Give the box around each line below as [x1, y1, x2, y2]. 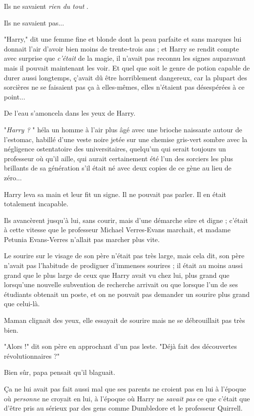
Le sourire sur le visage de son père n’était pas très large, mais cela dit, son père [4, 250, 245, 261]
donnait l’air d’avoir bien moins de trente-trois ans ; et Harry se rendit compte [4, 43, 239, 53]
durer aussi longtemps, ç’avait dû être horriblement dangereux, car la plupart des [4, 72, 247, 82]
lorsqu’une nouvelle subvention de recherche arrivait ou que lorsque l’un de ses [4, 279, 238, 290]
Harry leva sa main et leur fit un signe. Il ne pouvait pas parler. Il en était [4, 189, 227, 199]
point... [4, 91, 25, 101]
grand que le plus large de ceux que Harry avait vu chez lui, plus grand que [4, 269, 230, 280]
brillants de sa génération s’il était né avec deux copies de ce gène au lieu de [4, 163, 232, 173]
